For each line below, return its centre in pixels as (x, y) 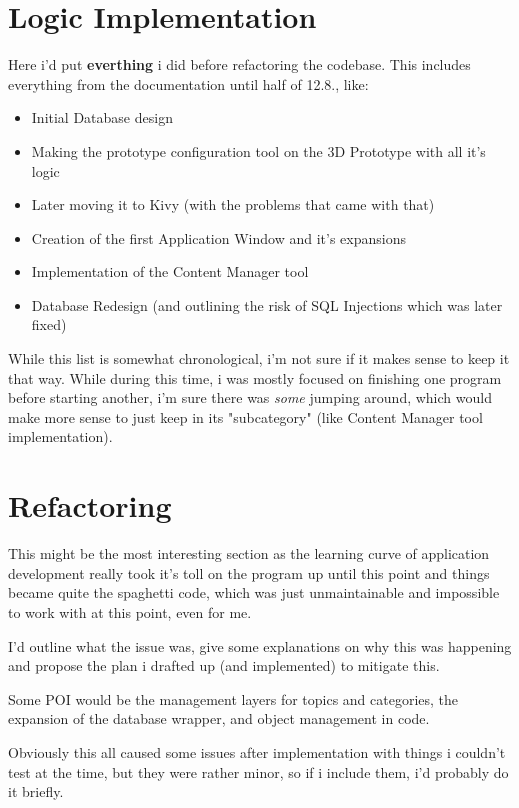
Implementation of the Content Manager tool (170, 271)
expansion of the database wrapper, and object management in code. (219, 718)
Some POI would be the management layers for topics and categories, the (233, 698)
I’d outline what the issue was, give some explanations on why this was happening (260, 645)
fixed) (49, 324)
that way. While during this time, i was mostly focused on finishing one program (255, 377)
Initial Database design (102, 117)
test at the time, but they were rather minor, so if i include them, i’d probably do (258, 771)
